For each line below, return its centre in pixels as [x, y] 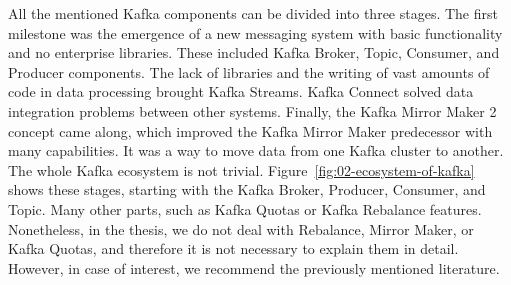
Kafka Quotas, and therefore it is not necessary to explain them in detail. [233, 248]
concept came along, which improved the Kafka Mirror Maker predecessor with [250, 130]
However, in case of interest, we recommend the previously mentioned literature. [254, 267]
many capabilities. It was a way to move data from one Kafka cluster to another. [256, 150]
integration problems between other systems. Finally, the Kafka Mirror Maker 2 [252, 110]
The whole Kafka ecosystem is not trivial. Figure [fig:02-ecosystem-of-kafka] [241, 169]
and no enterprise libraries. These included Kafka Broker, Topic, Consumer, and [254, 52]
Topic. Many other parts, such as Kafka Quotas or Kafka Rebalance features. [245, 208]
